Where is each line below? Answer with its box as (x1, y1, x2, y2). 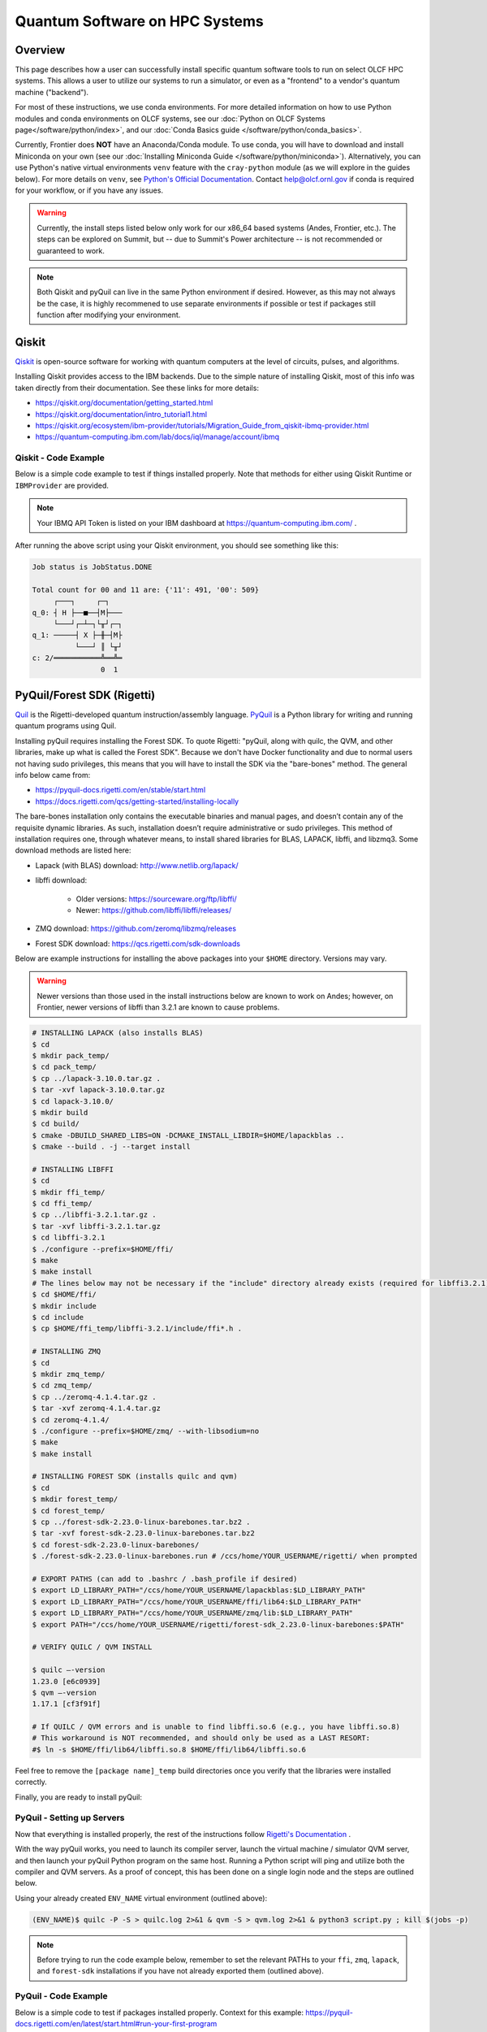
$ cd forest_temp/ (32, 1506, 106, 1515)
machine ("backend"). (15, 87, 89, 97)
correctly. (15, 1777, 48, 1787)
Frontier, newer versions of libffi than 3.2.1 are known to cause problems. (37, 1002, 280, 1012)
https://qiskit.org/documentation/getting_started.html (35, 398, 213, 408)
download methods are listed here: (15, 845, 131, 855)
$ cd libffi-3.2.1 (32, 1233, 106, 1243)
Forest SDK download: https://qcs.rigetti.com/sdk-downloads (35, 939, 241, 949)
